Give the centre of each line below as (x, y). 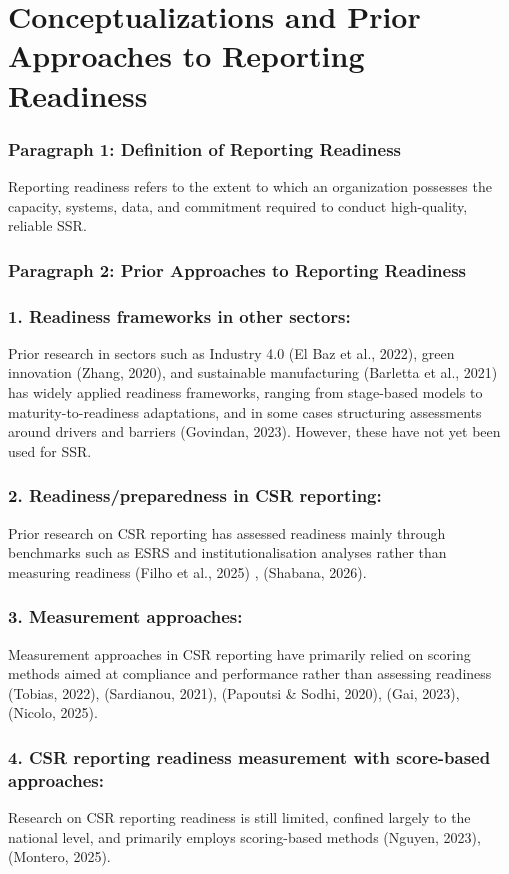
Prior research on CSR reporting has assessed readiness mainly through (227, 532)
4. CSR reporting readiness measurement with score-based (249, 756)
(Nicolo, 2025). (53, 712)
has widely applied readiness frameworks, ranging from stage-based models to (245, 392)
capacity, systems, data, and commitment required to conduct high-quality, (238, 205)
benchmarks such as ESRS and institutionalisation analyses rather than (227, 552)
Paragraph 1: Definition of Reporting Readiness (205, 148)
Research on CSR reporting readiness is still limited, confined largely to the (239, 817)
